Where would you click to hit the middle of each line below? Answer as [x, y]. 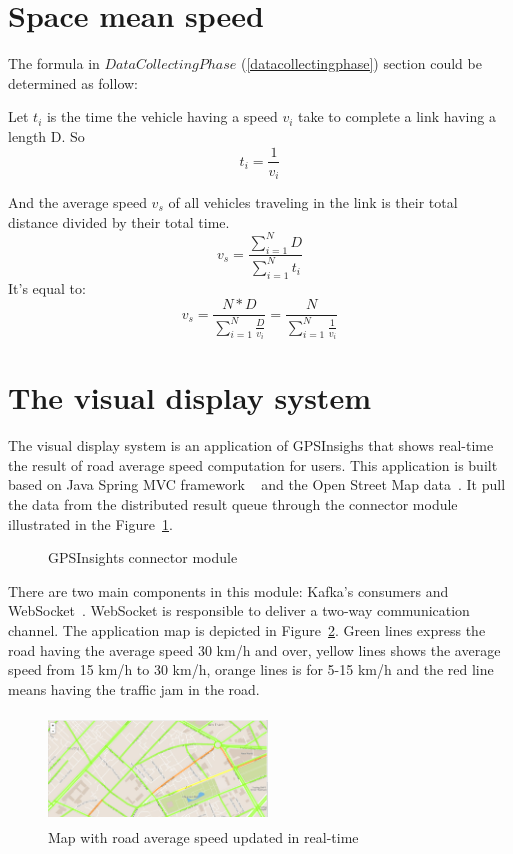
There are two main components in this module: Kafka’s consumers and [228, 590]
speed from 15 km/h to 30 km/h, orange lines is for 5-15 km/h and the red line [251, 669]
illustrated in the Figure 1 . [90, 523]
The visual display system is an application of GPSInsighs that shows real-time [251, 445]
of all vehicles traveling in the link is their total [313, 202]
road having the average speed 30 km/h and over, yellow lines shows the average [254, 649]
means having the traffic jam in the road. [134, 688]
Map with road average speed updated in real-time [203, 836]
